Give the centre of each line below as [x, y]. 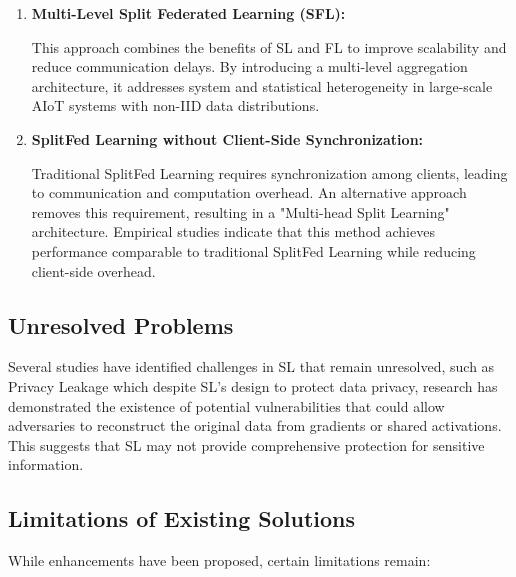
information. [46, 464]
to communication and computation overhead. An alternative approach [249, 192]
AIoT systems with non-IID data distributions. [175, 105]
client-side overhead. [93, 270]
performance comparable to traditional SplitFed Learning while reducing [253, 250]
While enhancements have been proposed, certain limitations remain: [219, 560]
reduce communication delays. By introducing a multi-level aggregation [249, 66]
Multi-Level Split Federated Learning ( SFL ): [188, 13]
